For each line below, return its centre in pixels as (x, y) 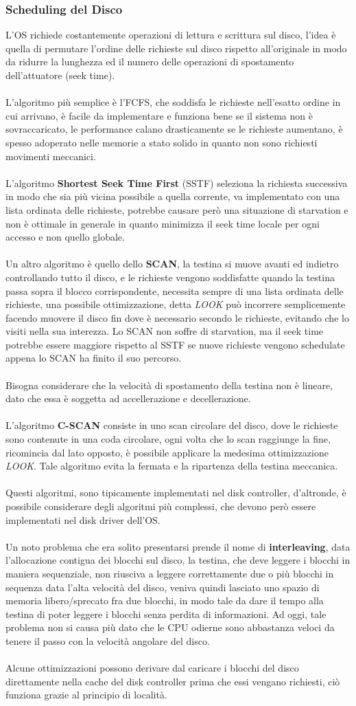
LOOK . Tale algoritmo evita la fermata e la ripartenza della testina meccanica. (172, 466)
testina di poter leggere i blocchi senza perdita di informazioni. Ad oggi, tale (166, 614)
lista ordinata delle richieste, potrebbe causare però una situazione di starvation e (177, 209)
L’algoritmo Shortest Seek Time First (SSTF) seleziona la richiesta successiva (177, 183)
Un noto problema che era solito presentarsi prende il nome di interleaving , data (178, 546)
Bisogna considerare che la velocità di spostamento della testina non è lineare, (169, 385)
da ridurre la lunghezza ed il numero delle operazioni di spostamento (150, 62)
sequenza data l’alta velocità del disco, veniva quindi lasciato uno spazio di (163, 587)
